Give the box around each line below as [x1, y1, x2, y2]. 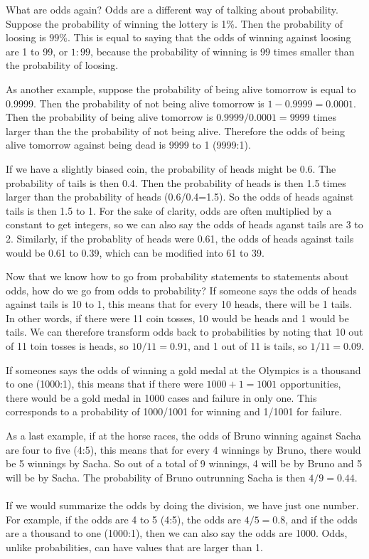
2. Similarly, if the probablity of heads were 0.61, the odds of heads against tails [6, 230, 354, 245]
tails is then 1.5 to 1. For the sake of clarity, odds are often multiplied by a [6, 203, 332, 218]
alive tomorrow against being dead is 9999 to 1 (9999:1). [6, 137, 251, 152]
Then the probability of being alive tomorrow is [6, 110, 213, 124]
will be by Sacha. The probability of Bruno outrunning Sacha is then [6, 469, 306, 484]
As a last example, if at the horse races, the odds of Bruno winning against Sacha [6, 428, 361, 443]
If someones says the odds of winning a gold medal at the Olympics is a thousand [6, 362, 361, 377]
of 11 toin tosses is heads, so [6, 339, 129, 353]
